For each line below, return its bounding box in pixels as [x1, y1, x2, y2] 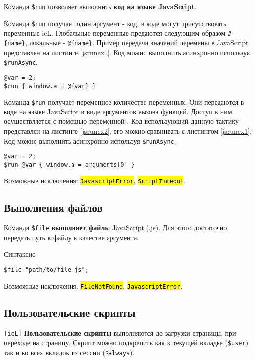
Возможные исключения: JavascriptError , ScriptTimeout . [4, 175, 186, 185]
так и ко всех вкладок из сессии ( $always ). [4, 347, 135, 358]
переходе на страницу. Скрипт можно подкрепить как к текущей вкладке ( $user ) [4, 337, 249, 348]
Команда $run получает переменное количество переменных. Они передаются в [4, 97, 244, 107]
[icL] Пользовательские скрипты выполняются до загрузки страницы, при [4, 327, 236, 338]
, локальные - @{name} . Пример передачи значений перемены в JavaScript [25, 37, 249, 47]
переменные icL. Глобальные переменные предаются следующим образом [4, 28, 226, 38]
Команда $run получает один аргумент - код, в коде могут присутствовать [4, 18, 227, 28]
